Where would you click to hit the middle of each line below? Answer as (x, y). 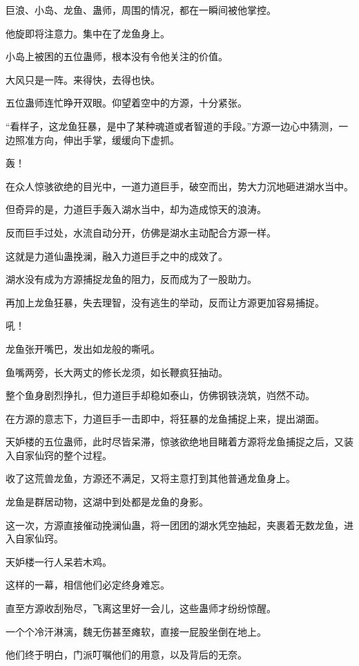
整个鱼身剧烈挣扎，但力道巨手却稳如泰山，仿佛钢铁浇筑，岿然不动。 (160, 395)
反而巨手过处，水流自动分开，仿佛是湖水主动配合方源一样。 (141, 232)
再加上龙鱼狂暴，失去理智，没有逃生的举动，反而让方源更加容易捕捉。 (165, 302)
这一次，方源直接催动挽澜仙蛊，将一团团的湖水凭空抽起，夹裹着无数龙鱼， (175, 525)
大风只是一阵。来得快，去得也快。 (83, 79)
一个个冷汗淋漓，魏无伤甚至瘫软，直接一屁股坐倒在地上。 (136, 631)
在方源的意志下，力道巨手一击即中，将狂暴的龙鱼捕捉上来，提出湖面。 (165, 418)
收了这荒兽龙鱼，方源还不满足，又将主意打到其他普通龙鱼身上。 (151, 478)
